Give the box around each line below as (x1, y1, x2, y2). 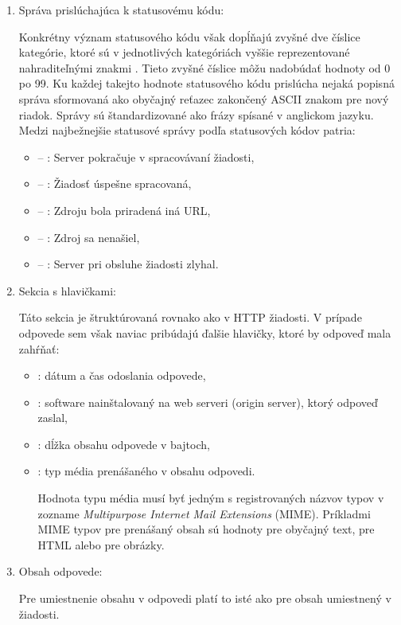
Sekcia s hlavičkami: (18, 282, 116, 299)
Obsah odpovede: (18, 563, 103, 580)
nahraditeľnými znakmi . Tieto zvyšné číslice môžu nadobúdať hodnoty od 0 (18, 59, 391, 76)
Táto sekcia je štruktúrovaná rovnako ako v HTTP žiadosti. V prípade (18, 309, 362, 326)
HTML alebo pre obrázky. (37, 536, 165, 553)
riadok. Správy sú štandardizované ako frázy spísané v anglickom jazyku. (18, 106, 374, 123)
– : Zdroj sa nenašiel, (37, 229, 140, 245)
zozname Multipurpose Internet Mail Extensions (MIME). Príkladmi (37, 505, 371, 521)
